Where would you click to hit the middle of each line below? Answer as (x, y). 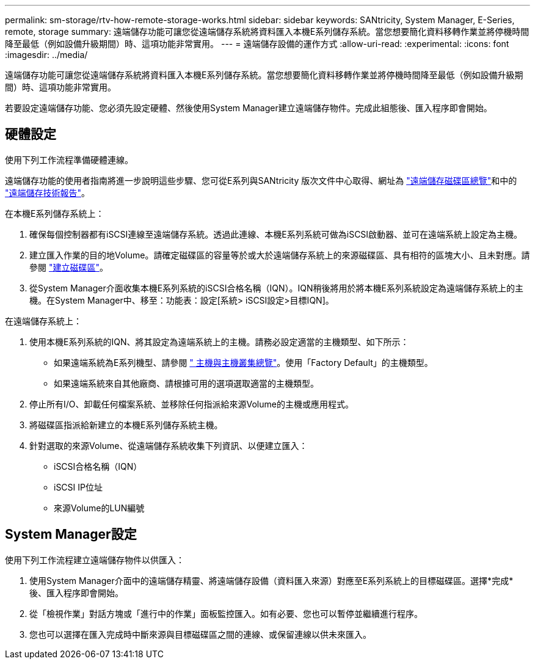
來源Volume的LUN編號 (99, 508)
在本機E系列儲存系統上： (55, 213)
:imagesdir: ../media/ (46, 55)
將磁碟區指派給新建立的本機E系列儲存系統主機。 (126, 425)
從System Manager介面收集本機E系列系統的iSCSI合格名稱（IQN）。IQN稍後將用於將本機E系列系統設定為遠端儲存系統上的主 (276, 288)
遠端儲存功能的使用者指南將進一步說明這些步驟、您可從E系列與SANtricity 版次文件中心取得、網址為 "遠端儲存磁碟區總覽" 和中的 (261, 180)
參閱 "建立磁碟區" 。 (69, 267)
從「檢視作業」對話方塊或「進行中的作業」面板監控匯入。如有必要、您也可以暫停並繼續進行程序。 (226, 613)
